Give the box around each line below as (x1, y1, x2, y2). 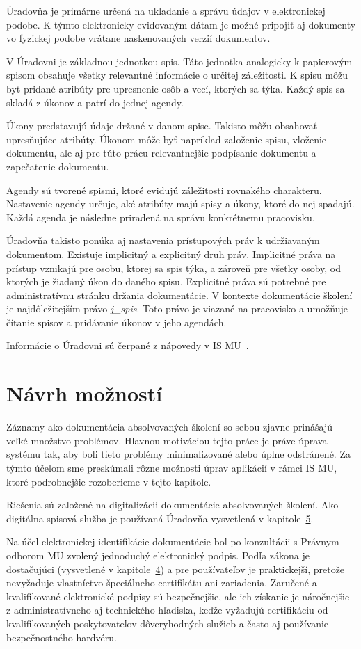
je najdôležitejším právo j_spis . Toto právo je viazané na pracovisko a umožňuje (6, 301, 348, 316)
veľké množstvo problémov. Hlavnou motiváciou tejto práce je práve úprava (6, 433, 328, 447)
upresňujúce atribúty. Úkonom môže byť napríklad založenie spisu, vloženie (6, 131, 327, 146)
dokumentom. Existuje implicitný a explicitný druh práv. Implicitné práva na (6, 246, 336, 261)
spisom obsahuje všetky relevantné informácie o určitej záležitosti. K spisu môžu (6, 67, 348, 82)
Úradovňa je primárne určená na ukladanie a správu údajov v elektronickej (6, 3, 326, 17)
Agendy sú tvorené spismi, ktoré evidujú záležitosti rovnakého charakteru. (6, 182, 322, 197)
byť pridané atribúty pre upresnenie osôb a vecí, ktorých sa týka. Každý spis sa (6, 81, 345, 95)
